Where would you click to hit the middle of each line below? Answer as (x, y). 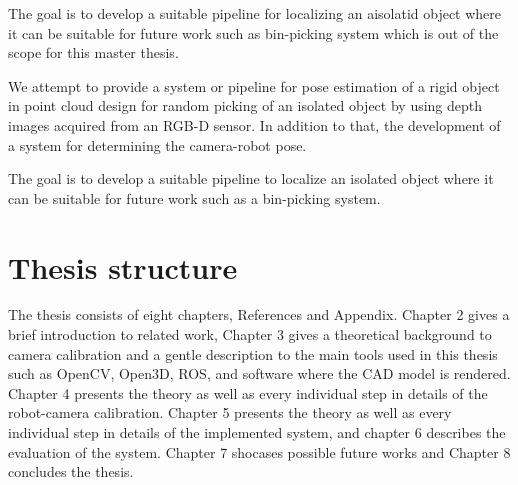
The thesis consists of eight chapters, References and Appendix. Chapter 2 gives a (259, 314)
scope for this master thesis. (93, 52)
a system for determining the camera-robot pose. (157, 144)
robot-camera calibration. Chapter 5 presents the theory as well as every (230, 412)
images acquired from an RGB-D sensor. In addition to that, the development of (254, 124)
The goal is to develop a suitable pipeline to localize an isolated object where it (251, 178)
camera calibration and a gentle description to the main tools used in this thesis (253, 353)
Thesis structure (123, 266)
